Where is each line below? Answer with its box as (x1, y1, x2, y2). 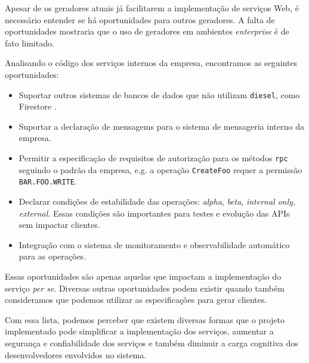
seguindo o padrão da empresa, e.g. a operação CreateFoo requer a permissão (18, 163, 302, 176)
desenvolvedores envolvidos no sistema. (5, 348, 147, 361)
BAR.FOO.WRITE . (18, 175, 77, 187)
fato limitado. (5, 36, 54, 49)
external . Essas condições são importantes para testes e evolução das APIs (18, 206, 290, 219)
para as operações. (18, 250, 86, 262)
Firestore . (18, 100, 57, 112)
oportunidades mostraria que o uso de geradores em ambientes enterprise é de (5, 25, 289, 37)
